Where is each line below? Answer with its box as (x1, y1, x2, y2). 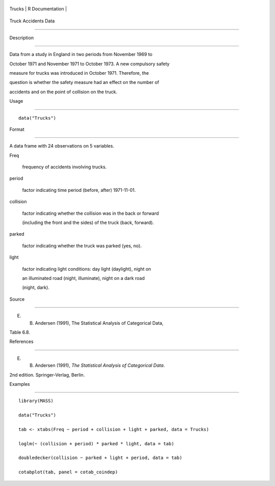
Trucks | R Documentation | (9, 6, 67, 12)
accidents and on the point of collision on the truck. (9, 89, 118, 95)
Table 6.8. (9, 329, 31, 335)
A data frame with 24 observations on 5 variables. (9, 143, 115, 149)
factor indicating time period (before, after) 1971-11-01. (22, 187, 136, 193)
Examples (9, 381, 30, 387)
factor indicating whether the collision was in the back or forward (22, 210, 159, 216)
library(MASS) (18, 398, 53, 404)
